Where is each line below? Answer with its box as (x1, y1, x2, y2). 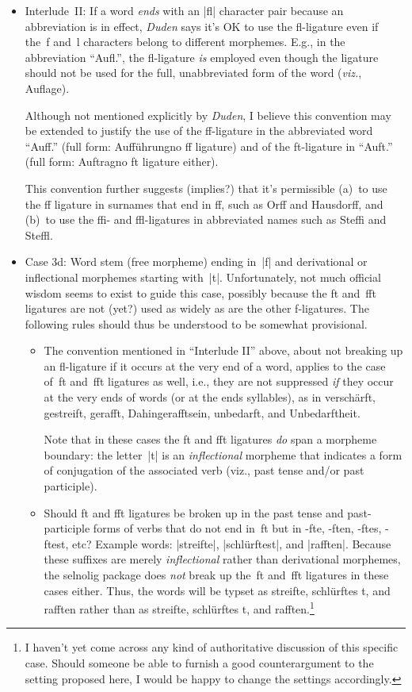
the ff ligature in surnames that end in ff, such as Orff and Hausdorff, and (25, 195, 383, 212)
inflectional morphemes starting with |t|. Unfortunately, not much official (25, 268, 381, 285)
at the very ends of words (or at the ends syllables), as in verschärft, (44, 389, 376, 406)
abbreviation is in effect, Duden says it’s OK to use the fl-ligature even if (25, 17, 379, 34)
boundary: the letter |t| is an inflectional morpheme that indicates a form (44, 446, 402, 463)
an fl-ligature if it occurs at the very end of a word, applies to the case (44, 357, 386, 374)
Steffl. (25, 226, 53, 243)
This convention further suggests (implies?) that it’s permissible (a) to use (25, 179, 387, 196)
